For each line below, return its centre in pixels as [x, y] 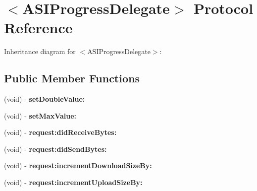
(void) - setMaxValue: [40, 115]
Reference [38, 28]
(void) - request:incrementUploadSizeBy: [73, 182]
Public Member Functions [72, 78]
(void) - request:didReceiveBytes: [60, 132]
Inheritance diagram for [40, 51]
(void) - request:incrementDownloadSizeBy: [78, 165]
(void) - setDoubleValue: [45, 99]
